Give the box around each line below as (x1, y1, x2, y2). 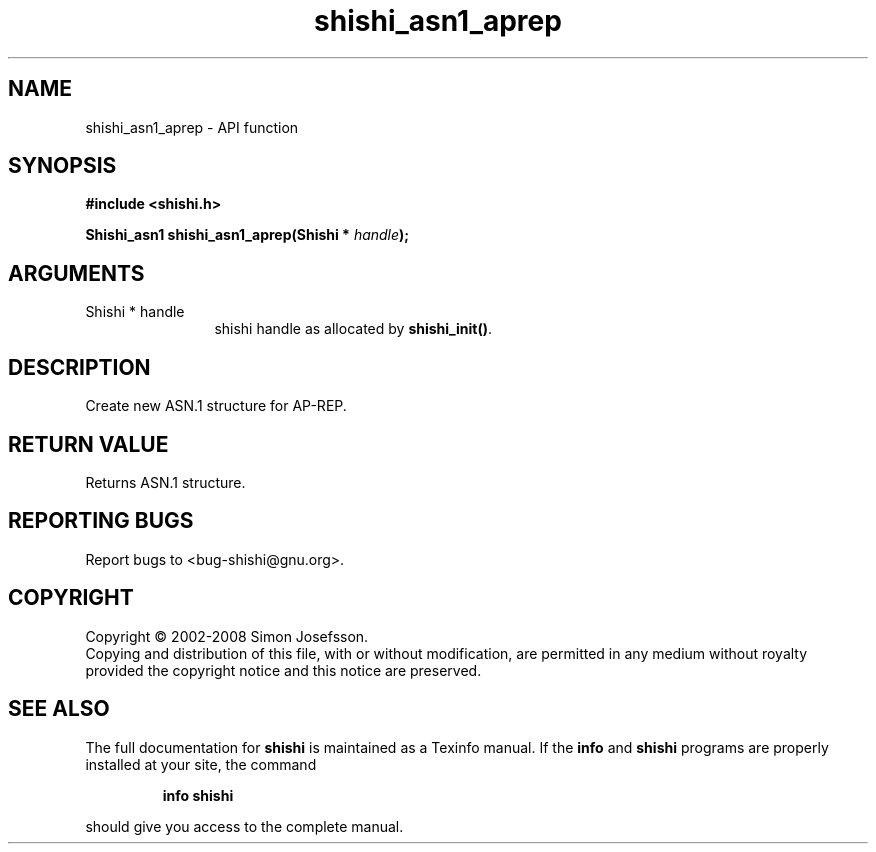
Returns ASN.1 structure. (85, 473, 246, 491)
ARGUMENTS (8, 260, 145, 286)
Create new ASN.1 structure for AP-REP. (85, 397, 347, 415)
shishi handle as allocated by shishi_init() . (214, 320, 492, 338)
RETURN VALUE (8, 431, 169, 457)
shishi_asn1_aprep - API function (85, 118, 299, 136)
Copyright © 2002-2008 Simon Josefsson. (85, 627, 369, 645)
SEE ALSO (8, 696, 110, 722)
